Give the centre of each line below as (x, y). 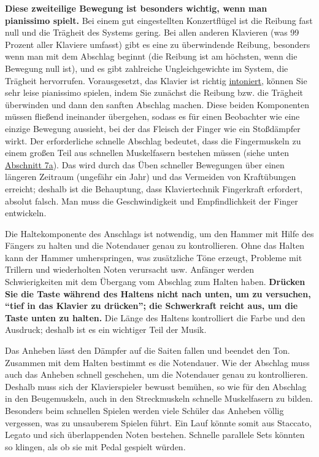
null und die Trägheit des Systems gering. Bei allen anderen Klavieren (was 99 (152, 32)
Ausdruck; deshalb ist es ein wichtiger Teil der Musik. (106, 330)
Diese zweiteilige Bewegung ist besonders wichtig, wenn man (136, 8)
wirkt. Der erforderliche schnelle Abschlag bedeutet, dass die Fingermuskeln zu (153, 140)
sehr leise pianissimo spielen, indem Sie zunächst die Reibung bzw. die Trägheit (154, 92)
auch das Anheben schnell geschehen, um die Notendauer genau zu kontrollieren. (156, 374)
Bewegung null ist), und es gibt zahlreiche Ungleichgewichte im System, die (147, 68)
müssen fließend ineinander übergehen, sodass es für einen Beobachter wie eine (152, 116)
